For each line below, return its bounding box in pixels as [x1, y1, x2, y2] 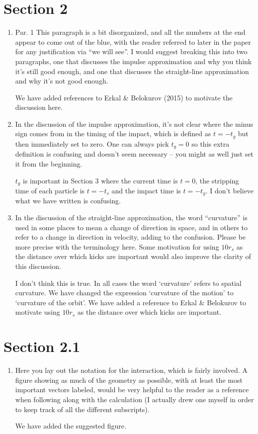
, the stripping [195, 175, 239, 185]
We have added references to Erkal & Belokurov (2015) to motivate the [15, 92, 233, 102]
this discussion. [15, 261, 61, 271]
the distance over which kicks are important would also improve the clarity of [15, 251, 251, 261]
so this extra [191, 138, 230, 149]
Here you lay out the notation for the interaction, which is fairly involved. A [15, 365, 248, 375]
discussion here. [15, 102, 63, 112]
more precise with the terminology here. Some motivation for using [15, 241, 219, 252]
